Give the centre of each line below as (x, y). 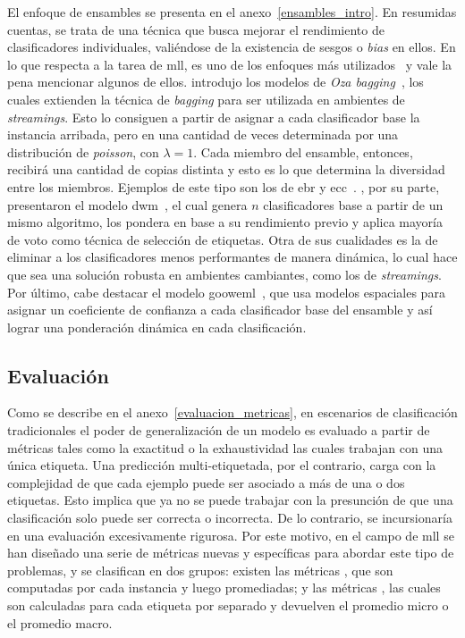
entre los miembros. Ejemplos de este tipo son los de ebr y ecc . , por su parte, (224, 186)
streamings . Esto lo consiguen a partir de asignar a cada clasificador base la (214, 117)
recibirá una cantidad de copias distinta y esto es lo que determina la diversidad (226, 169)
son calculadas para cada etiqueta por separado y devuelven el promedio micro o (228, 605)
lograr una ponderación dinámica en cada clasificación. (157, 327)
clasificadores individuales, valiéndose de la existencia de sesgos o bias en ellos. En (232, 47)
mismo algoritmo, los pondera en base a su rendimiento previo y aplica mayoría (225, 222)
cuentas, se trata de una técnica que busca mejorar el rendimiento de (196, 29)
